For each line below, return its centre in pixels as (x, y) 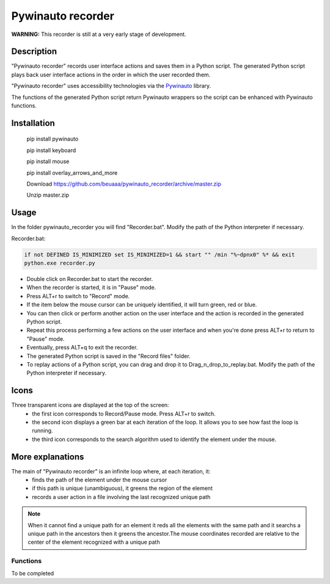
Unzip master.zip (48, 195)
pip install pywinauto (53, 139)
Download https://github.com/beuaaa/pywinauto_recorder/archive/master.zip (124, 184)
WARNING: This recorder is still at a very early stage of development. (99, 34)
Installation (33, 123)
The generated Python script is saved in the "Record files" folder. (108, 356)
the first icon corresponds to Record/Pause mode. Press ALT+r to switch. (124, 414)
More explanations (48, 457)
